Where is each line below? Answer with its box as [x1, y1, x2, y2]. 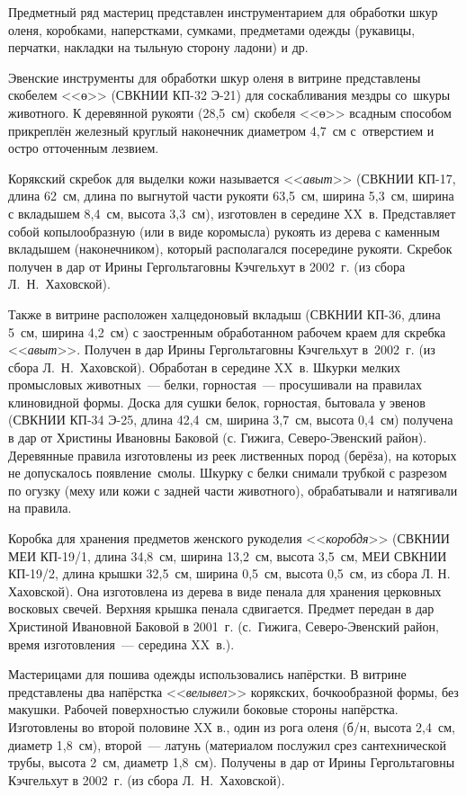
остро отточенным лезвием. [8, 139, 159, 157]
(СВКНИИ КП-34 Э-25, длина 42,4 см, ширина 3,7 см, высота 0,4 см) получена [8, 410, 453, 429]
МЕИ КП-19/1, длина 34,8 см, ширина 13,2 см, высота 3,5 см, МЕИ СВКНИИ [8, 546, 447, 565]
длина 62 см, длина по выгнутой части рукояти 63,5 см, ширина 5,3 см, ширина [8, 186, 454, 205]
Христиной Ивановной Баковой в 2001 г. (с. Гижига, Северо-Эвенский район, [8, 617, 439, 635]
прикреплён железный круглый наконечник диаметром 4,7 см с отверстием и [8, 121, 435, 139]
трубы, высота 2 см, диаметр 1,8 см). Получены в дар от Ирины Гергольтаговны [8, 753, 455, 772]
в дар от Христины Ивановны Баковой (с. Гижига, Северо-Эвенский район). [8, 428, 427, 447]
